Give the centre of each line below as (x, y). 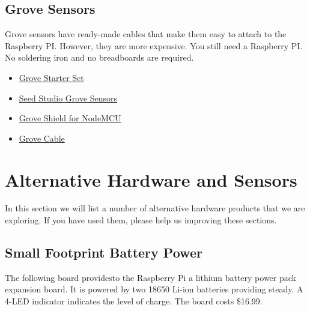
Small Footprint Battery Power (104, 252)
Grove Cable (42, 138)
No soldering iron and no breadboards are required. (99, 57)
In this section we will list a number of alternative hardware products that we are (155, 208)
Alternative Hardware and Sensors (151, 179)
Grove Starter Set (51, 77)
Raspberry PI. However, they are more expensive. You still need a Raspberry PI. (154, 45)
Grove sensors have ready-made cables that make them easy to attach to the (146, 34)
